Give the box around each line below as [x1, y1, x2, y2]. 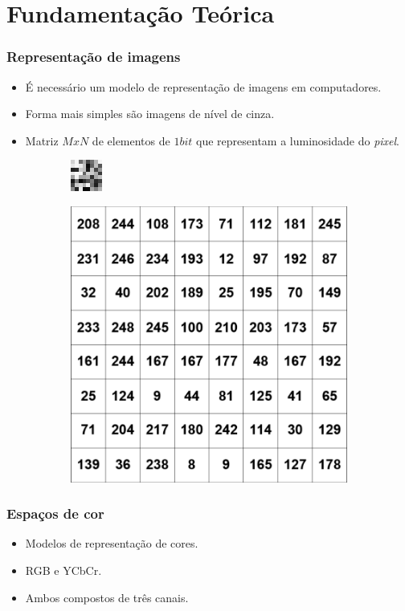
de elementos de [92, 132, 170, 149]
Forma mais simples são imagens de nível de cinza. [25, 105, 275, 122]
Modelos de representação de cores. [25, 535, 198, 552]
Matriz [25, 132, 59, 149]
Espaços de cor [6, 503, 104, 523]
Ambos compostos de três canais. [25, 589, 189, 605]
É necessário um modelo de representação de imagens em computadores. [25, 78, 382, 95]
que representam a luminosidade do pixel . [196, 132, 400, 149]
